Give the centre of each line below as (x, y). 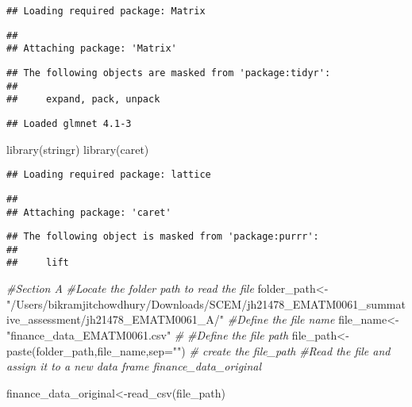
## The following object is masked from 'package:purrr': (163, 237)
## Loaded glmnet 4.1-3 (69, 123)
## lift (38, 263)
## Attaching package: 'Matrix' (92, 49)
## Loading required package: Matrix (106, 11)
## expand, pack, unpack (83, 100)
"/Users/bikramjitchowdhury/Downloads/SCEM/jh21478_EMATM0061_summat (206, 303)
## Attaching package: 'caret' (89, 212)
